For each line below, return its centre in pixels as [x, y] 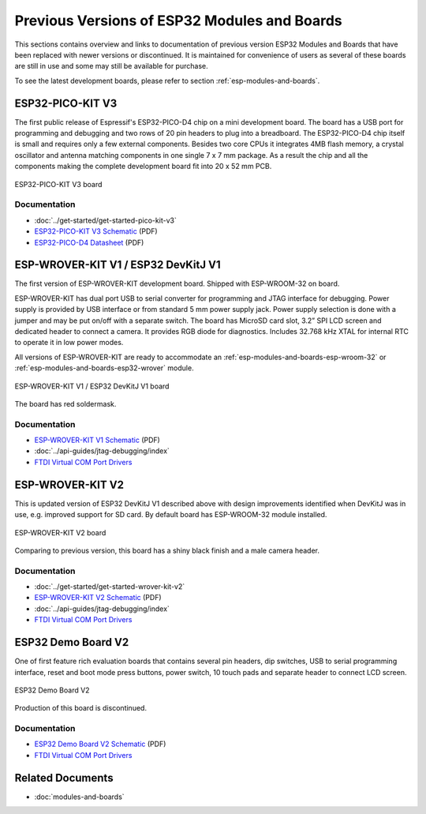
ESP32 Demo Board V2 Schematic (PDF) [100, 744]
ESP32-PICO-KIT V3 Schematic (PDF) [96, 231]
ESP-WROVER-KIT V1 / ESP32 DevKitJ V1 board [92, 386]
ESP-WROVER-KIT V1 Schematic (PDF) [97, 440]
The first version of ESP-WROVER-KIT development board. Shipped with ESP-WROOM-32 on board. [177, 283]
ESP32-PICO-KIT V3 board [58, 184]
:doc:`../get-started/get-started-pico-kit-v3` [105, 220]
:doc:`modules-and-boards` [80, 797]
